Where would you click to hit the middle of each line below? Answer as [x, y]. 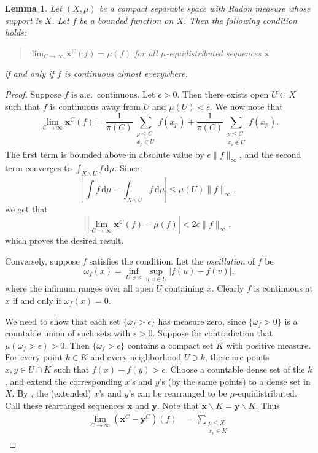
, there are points [237, 357]
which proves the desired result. [64, 240]
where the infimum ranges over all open [79, 288]
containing [184, 288]
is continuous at [284, 288]
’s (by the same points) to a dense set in [235, 381]
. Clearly [228, 288]
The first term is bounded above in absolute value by [105, 154]
